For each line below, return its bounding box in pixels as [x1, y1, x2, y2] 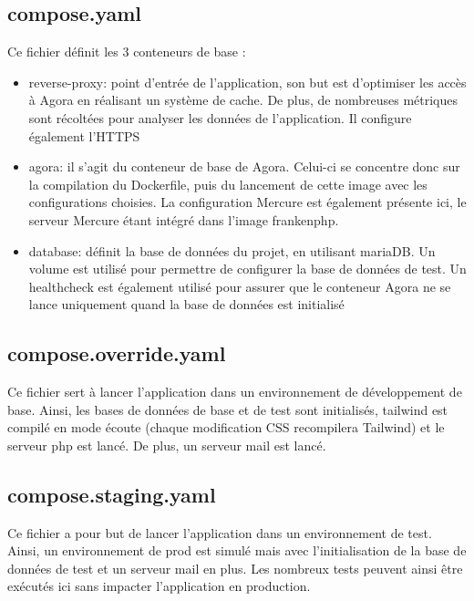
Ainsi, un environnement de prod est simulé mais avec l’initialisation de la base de [7, 541, 467, 560]
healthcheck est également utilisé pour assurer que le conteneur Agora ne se [28, 276, 451, 295]
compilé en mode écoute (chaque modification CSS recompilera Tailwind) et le [7, 418, 445, 437]
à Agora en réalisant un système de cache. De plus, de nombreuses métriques [28, 90, 458, 109]
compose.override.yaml [7, 339, 226, 368]
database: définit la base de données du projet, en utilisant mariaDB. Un [28, 241, 436, 260]
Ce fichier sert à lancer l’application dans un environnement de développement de [7, 382, 462, 401]
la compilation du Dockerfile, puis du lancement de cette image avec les [28, 174, 428, 193]
